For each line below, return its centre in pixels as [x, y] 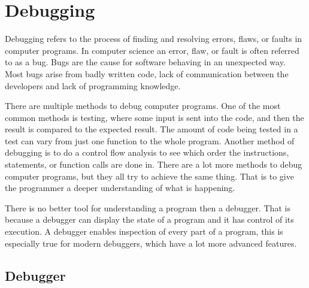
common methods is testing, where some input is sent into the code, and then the [154, 117]
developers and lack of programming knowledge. [93, 85]
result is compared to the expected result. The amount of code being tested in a [152, 129]
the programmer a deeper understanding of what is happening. [120, 188]
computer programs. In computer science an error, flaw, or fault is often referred [152, 50]
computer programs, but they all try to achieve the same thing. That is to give [149, 176]
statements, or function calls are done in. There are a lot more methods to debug [154, 164]
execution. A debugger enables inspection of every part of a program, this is [144, 231]
